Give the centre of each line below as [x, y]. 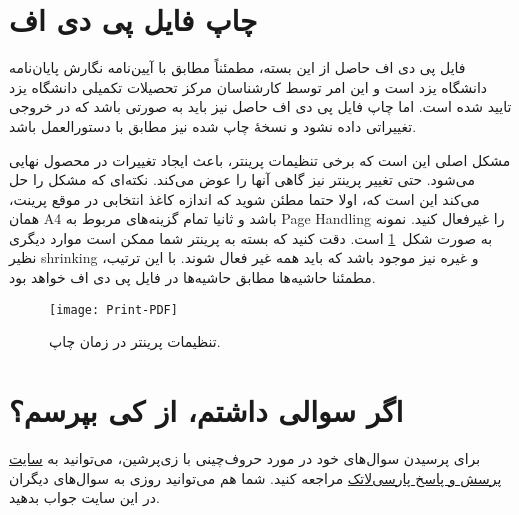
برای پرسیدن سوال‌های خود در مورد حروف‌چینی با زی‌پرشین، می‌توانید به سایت [245, 458]
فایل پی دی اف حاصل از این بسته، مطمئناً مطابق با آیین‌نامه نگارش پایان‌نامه [237, 67]
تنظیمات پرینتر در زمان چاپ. [135, 341]
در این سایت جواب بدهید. [84, 497]
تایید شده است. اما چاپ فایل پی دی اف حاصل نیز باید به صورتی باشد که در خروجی [260, 106]
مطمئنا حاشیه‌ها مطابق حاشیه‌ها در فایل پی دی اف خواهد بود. [192, 277]
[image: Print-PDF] [113, 309]
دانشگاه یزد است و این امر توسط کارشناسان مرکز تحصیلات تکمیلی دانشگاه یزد [248, 86]
